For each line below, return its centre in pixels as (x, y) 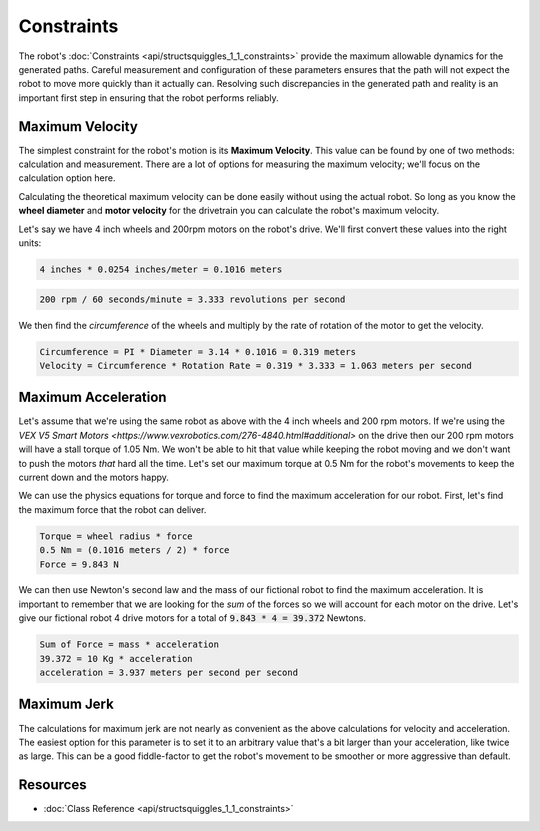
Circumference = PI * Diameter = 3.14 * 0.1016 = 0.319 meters (198, 351)
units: (30, 242)
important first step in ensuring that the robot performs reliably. (148, 97)
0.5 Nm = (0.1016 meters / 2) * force (134, 550)
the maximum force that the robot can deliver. (112, 509)
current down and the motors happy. (94, 477)
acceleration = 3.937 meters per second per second (169, 673)
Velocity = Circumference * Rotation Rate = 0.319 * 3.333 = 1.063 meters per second (255, 365)
